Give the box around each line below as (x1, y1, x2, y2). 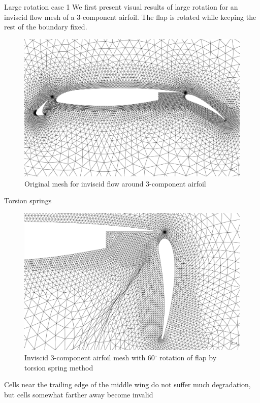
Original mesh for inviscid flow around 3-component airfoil (24, 178, 206, 189)
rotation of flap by (159, 352, 217, 362)
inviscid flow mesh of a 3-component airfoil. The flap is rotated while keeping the (4, 11, 256, 22)
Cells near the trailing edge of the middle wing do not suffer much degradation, (4, 379, 251, 390)
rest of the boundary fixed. (4, 21, 87, 32)
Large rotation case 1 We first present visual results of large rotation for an (4, 2, 238, 12)
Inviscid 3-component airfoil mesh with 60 (24, 352, 155, 362)
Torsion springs (4, 195, 52, 206)
